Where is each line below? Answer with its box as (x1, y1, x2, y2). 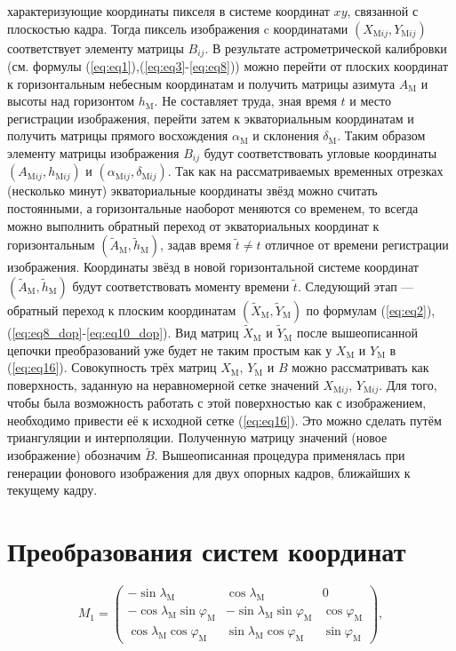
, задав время (160, 235, 232, 254)
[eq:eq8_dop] (12, 323, 83, 342)
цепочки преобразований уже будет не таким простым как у (7, 340, 332, 359)
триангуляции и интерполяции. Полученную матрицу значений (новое (7, 428, 388, 447)
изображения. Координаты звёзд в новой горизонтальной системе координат (7, 258, 419, 276)
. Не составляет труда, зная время (154, 91, 337, 110)
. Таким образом (337, 126, 426, 145)
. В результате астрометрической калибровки (204, 38, 447, 57)
